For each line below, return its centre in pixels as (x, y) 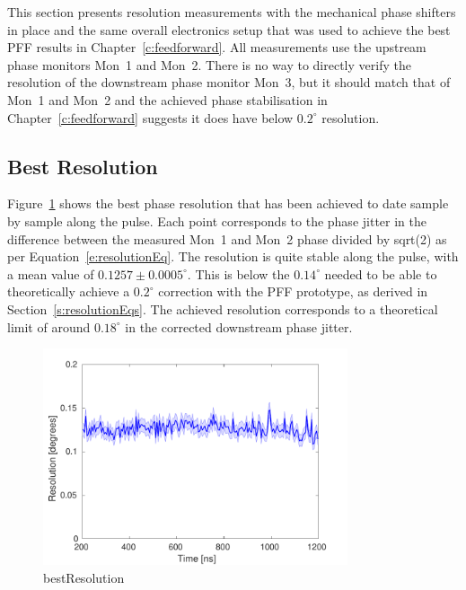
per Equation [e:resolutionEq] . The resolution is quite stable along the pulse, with (233, 256)
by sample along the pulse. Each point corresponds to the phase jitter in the (217, 220)
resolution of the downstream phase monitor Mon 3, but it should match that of (229, 82)
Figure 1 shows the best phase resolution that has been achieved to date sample (228, 203)
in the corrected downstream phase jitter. (239, 326)
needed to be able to (381, 273)
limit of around (49, 326)
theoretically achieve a (69, 291)
